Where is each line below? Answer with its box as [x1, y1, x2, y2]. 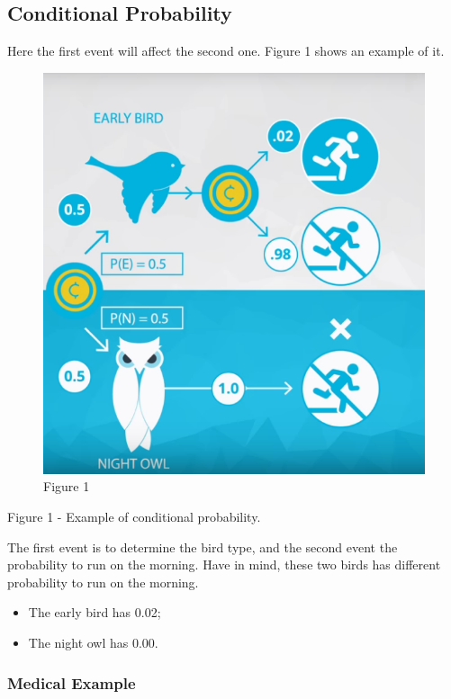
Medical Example [7, 671, 136, 694]
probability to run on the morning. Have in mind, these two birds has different [7, 555, 441, 574]
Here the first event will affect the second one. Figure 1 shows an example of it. [7, 41, 445, 60]
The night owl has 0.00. [28, 633, 158, 652]
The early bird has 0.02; [28, 603, 161, 622]
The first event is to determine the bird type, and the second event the [7, 537, 398, 556]
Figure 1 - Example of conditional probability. [7, 507, 261, 526]
